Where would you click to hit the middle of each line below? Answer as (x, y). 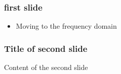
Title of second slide (46, 48)
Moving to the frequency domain (66, 26)
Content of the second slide (46, 67)
